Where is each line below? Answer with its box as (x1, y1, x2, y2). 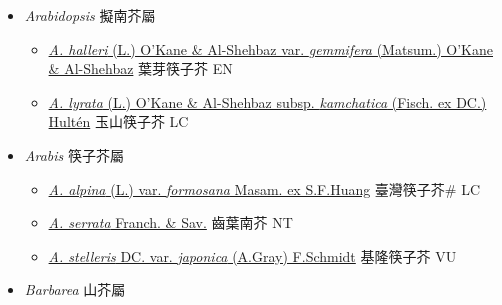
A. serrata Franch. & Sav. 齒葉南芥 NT (48, 212, 293, 233)
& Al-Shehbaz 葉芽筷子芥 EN (48, 58, 233, 79)
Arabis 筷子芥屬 (24, 144, 124, 165)
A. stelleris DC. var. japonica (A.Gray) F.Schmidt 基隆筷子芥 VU (48, 245, 457, 266)
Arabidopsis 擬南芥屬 (24, 5, 156, 25)
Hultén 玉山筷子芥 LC (48, 111, 189, 132)
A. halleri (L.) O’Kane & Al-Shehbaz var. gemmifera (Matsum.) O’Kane (48, 38, 494, 59)
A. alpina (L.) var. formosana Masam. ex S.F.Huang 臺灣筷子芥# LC (48, 178, 481, 199)
